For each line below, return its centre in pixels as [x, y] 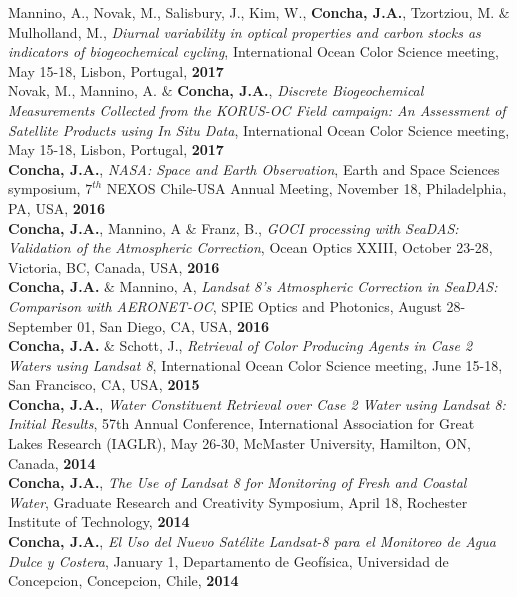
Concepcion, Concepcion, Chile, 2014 [123, 580]
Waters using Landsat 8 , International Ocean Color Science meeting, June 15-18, [255, 364]
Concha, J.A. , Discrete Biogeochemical [300, 90]
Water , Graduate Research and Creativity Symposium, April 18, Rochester [238, 501]
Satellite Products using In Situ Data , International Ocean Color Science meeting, [259, 129]
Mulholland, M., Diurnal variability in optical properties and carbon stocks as [244, 31]
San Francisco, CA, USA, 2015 [104, 384]
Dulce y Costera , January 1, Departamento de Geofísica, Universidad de [228, 560]
